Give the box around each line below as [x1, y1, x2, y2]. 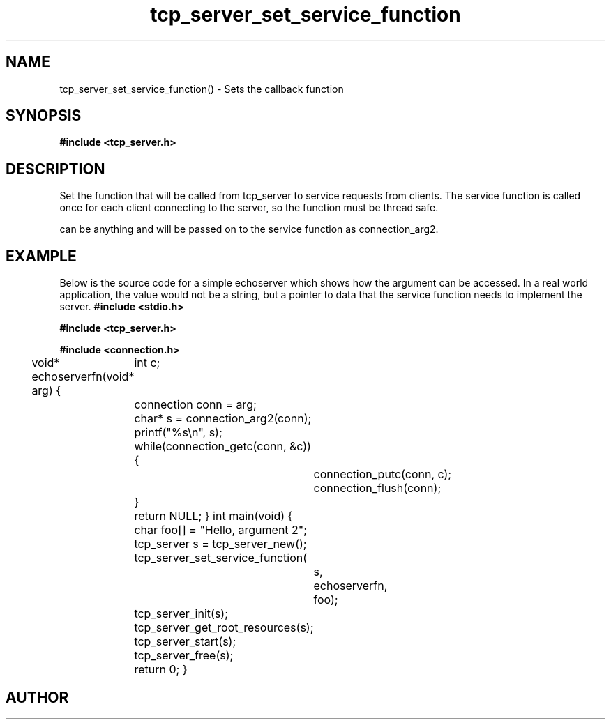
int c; [134, 356, 160, 370]
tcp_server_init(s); [134, 606, 228, 621]
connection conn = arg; [134, 397, 257, 412]
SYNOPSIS [6, 107, 82, 125]
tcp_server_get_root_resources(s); [134, 620, 314, 635]
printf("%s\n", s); [134, 425, 222, 440]
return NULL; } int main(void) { [134, 509, 293, 524]
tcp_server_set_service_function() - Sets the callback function [59, 82, 344, 95]
